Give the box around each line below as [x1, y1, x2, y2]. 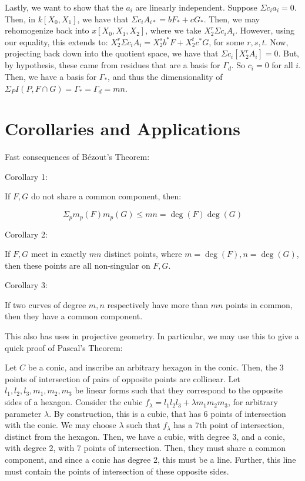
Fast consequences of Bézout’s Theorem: [5, 151, 150, 163]
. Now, [264, 35, 289, 48]
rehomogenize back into [5, 24, 89, 36]
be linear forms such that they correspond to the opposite [75, 384, 283, 396]
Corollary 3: [5, 279, 48, 291]
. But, [278, 47, 300, 59]
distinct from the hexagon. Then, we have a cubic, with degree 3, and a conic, [5, 430, 285, 442]
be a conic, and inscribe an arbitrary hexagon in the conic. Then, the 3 [28, 361, 284, 373]
